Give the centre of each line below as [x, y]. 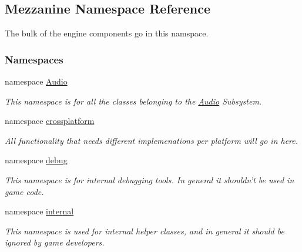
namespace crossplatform [50, 121]
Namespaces [34, 59]
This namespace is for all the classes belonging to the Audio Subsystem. [133, 101]
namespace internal [39, 211]
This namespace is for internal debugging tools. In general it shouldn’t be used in [150, 179]
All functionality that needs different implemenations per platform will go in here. [152, 140]
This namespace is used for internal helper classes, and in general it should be [145, 231]
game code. [24, 191]
